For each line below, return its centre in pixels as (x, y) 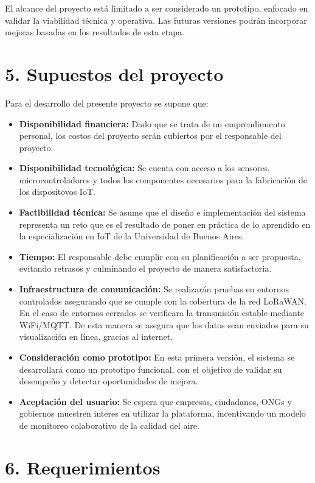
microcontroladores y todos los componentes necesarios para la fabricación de (163, 179)
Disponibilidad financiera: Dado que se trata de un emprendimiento (152, 123)
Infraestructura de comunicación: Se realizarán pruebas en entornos (154, 289)
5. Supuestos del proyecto (114, 73)
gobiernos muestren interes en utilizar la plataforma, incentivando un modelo (162, 413)
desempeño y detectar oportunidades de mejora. (109, 381)
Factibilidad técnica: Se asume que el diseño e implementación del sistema (162, 212)
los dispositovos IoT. (57, 192)
